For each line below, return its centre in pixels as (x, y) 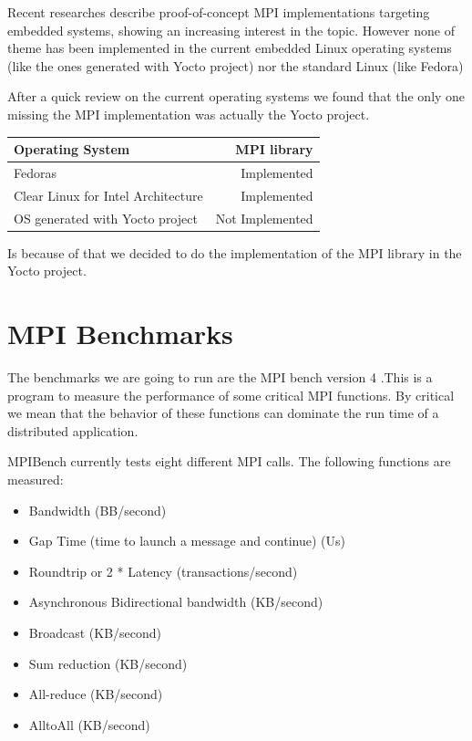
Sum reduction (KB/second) (108, 663)
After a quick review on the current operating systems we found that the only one (236, 96)
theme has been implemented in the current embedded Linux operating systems (230, 48)
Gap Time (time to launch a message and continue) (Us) (187, 541)
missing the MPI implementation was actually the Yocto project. (189, 114)
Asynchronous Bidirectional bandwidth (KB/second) (176, 602)
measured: (36, 479)
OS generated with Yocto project (106, 218)
